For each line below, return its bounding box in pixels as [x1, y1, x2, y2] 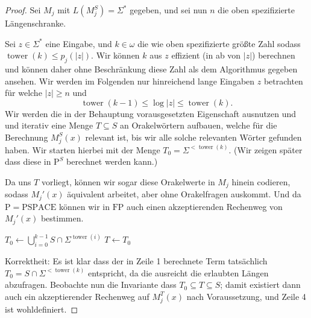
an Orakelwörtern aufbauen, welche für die [120, 119, 277, 132]
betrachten [263, 74, 303, 87]
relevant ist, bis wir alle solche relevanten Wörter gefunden [85, 130, 302, 143]
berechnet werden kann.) [66, 155, 158, 168]
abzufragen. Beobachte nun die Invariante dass [5, 278, 177, 291]
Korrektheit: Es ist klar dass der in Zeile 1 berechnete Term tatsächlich [5, 255, 268, 267]
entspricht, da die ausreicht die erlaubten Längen [87, 266, 269, 279]
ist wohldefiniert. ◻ [5, 302, 78, 315]
